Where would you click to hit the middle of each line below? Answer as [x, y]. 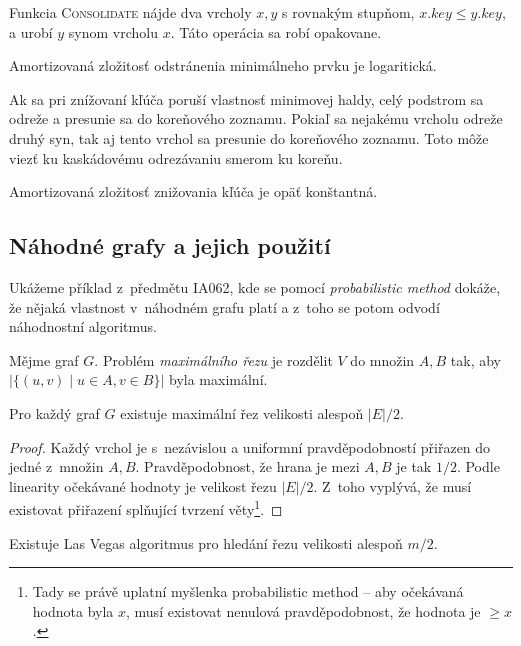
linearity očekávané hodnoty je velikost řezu [143, 485]
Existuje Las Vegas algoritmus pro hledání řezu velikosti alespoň [206, 542]
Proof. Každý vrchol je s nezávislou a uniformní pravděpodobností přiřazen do [250, 446]
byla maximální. [218, 379]
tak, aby [476, 359]
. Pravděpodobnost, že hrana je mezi [247, 466]
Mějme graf [44, 359]
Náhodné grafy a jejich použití [170, 245]
